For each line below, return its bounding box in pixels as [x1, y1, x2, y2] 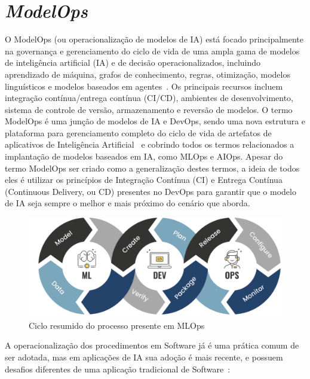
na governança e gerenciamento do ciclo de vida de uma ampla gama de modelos [5, 44, 300, 57]
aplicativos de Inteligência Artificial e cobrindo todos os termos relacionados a [5, 138, 294, 151]
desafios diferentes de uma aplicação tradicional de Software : [5, 362, 231, 375]
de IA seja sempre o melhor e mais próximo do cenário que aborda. [5, 197, 250, 209]
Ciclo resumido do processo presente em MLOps [29, 319, 205, 331]
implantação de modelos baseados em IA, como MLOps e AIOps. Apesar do [5, 150, 283, 163]
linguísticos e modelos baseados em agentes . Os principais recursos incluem [5, 80, 283, 92]
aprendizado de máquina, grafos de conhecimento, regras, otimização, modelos [5, 68, 290, 80]
